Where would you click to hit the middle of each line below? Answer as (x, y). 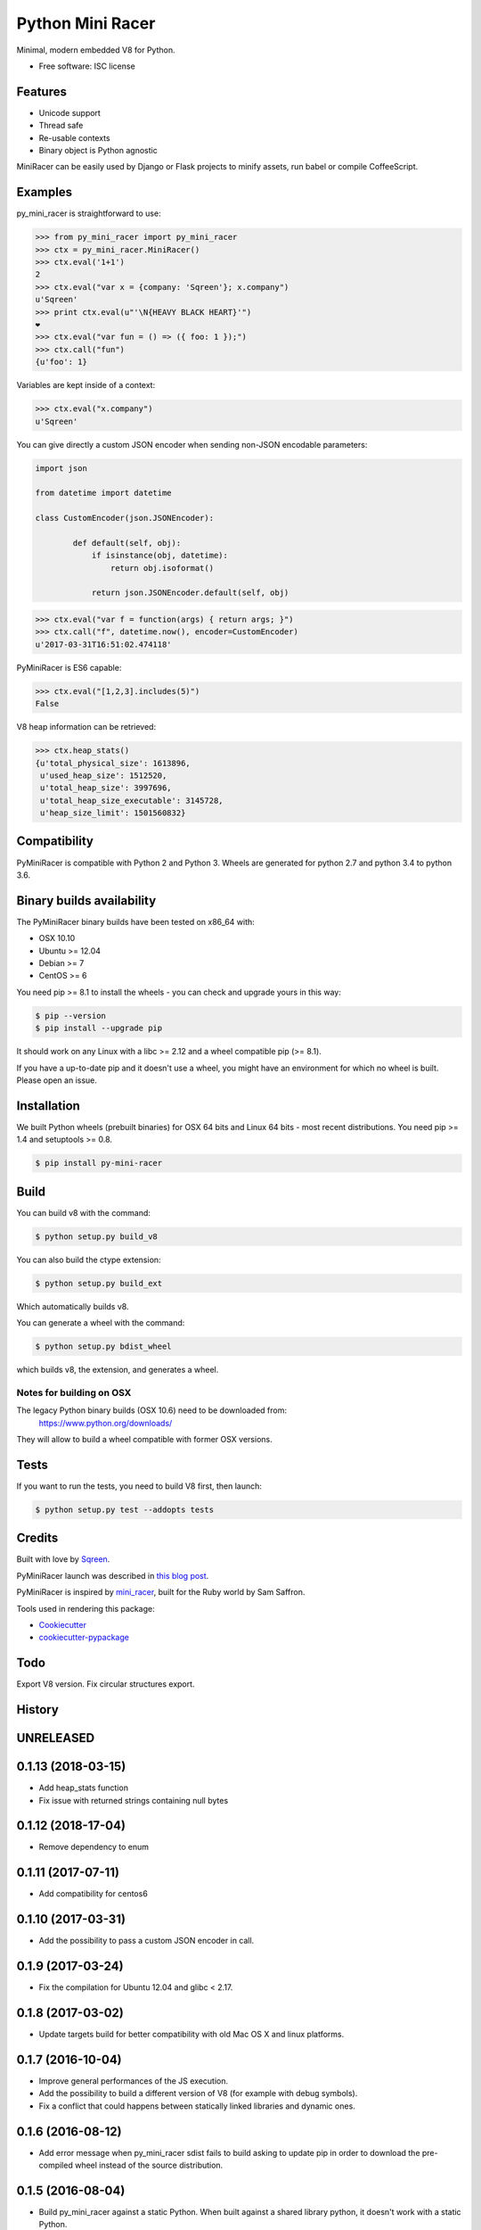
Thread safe (61, 126)
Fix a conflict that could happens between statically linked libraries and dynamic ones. (197, 2106)
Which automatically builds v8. (73, 1306)
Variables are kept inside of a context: (86, 385)
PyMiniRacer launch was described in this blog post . (113, 1575)
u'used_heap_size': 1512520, (104, 775)
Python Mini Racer (86, 23)
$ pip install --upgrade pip (99, 1028)
